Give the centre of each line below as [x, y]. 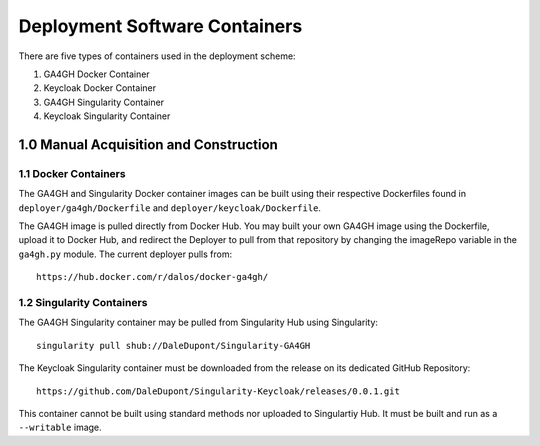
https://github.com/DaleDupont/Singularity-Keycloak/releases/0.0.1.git [218, 391]
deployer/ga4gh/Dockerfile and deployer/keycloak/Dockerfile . [170, 207]
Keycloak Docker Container [100, 88]
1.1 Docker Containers [72, 173]
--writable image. [60, 427]
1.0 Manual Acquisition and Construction [148, 144]
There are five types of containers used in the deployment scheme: [157, 56]
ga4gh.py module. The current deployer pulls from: [125, 254]
